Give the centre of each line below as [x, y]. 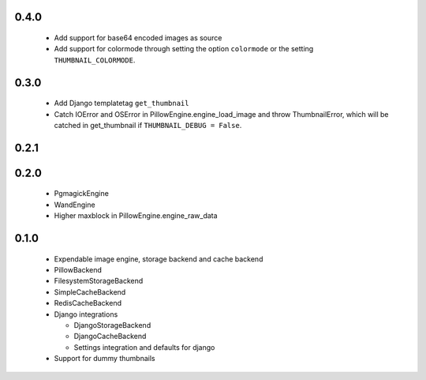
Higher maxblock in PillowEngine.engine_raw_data [136, 216]
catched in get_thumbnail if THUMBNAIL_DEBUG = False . [148, 125]
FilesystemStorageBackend [99, 281]
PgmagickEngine [82, 194]
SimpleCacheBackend [90, 292]
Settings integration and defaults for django [144, 347]
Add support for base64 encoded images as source [138, 38]
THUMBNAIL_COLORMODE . [95, 60]
